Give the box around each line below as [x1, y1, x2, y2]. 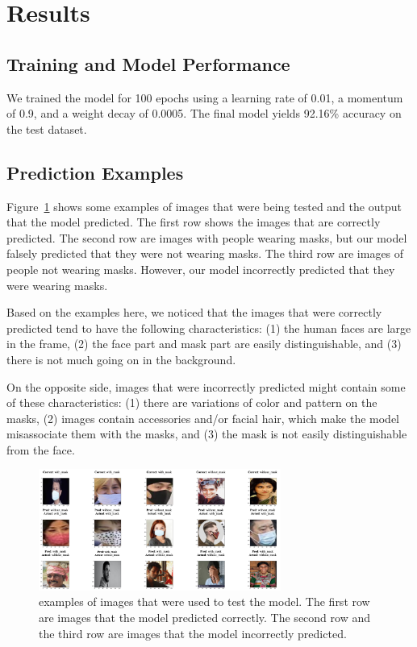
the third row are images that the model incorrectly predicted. [39, 624, 347, 641]
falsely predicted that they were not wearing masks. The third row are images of [6, 245, 404, 262]
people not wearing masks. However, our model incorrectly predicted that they [6, 260, 395, 277]
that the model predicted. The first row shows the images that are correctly [6, 214, 381, 230]
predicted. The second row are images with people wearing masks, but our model [6, 229, 407, 246]
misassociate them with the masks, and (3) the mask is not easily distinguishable [6, 425, 407, 442]
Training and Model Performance [6, 51, 290, 76]
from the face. [6, 441, 75, 458]
